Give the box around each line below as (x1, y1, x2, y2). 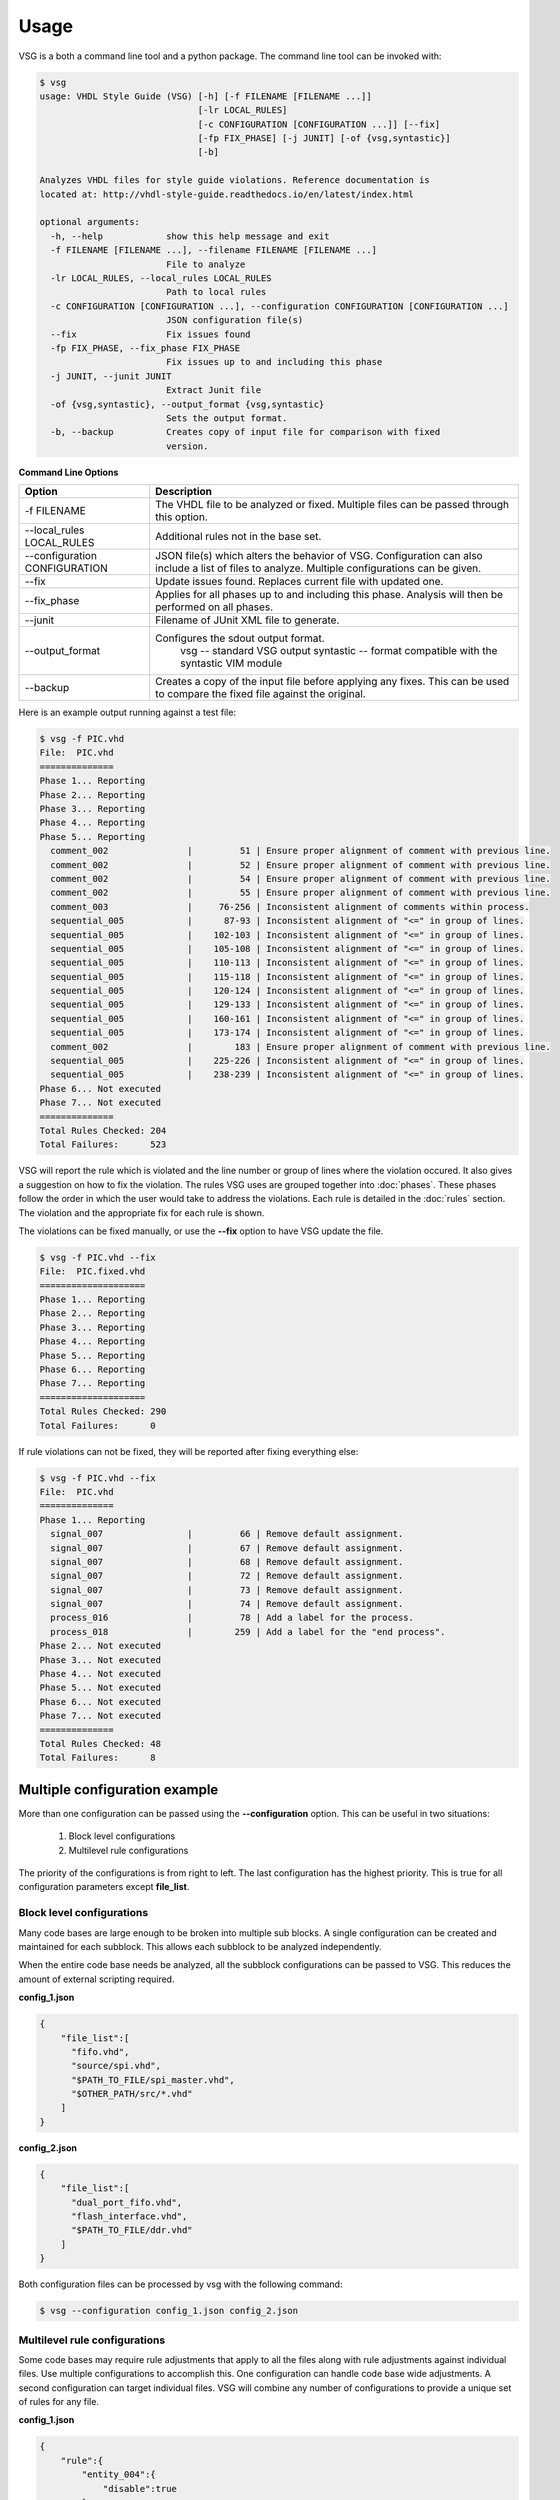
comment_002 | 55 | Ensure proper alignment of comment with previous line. (50, 887, 552, 899)
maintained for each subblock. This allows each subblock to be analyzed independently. (18, 1940, 382, 1952)
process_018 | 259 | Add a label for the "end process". (50, 1626, 446, 1637)
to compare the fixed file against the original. (155, 687, 366, 701)
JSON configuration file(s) (165, 315, 304, 326)
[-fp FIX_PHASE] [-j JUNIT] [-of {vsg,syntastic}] (197, 133, 452, 144)
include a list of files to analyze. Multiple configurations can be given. (155, 561, 482, 575)
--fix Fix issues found (50, 328, 251, 340)
